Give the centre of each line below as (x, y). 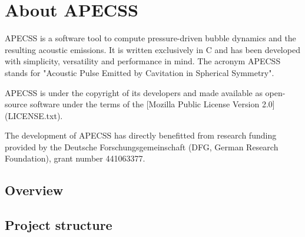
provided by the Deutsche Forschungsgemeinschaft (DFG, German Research (142, 147)
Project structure (59, 225)
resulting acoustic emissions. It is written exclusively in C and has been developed (152, 49)
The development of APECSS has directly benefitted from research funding (141, 135)
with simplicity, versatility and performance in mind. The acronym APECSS (143, 61)
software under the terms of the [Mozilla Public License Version (145, 104)
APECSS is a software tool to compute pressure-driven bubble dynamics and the (150, 38)
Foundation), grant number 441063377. (75, 158)
